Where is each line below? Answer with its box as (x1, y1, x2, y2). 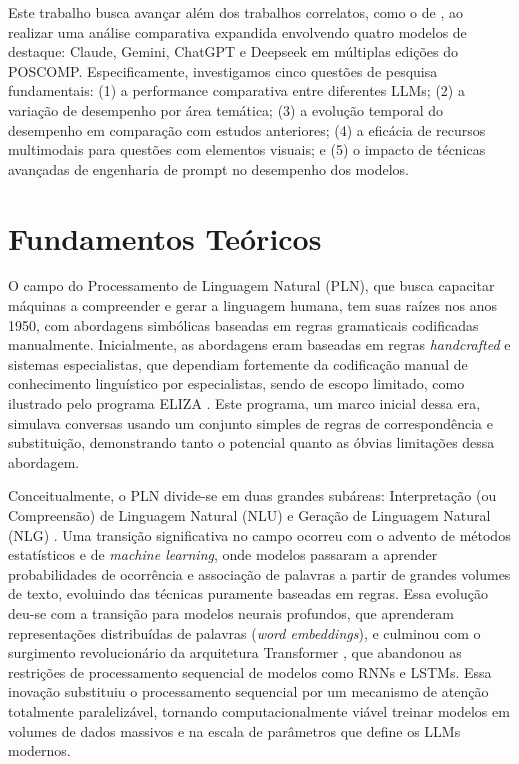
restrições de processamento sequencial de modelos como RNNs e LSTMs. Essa (8, 661, 492, 682)
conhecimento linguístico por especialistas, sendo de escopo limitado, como (8, 373, 465, 394)
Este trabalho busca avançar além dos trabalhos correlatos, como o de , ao (8, 2, 463, 22)
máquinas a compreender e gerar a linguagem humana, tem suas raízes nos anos (8, 295, 498, 316)
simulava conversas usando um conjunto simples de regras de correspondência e (8, 412, 493, 433)
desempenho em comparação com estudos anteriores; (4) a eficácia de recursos (8, 119, 486, 140)
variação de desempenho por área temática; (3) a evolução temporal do (8, 99, 443, 120)
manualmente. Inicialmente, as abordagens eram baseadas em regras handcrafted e (8, 334, 511, 355)
